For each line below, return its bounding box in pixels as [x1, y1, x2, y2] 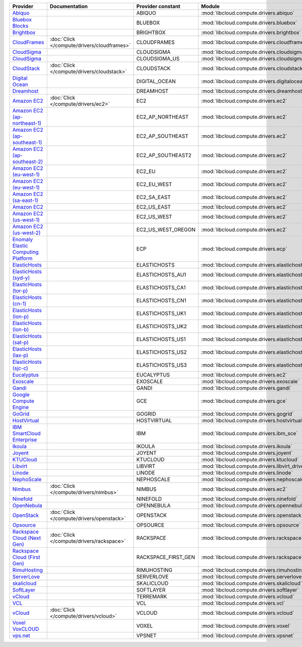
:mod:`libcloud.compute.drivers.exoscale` [201, 378, 299, 385]
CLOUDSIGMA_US [136, 55, 180, 62]
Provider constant [136, 3, 181, 10]
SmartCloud [12, 430, 41, 437]
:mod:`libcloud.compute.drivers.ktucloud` [201, 456, 299, 463]
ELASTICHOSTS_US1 [136, 336, 186, 343]
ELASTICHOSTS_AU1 [136, 271, 186, 278]
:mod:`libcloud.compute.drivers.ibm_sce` [201, 430, 298, 437]
